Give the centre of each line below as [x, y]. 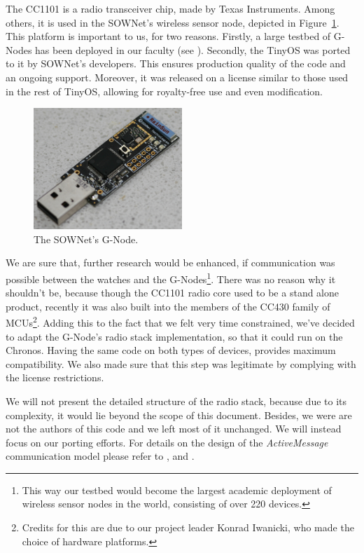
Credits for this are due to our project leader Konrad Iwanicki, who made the [188, 527]
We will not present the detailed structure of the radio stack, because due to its [176, 401]
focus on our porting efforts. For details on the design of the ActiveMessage [167, 442]
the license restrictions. [55, 377]
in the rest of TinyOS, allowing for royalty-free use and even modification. [164, 91]
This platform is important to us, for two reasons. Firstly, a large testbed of [168, 36]
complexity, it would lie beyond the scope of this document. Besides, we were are [179, 415]
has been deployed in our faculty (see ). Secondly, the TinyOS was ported [193, 49]
